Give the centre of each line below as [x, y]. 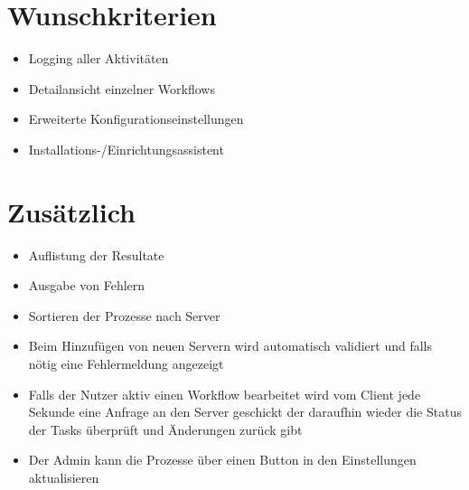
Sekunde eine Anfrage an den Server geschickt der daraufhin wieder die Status [245, 412]
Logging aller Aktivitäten [98, 58]
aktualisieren [64, 477]
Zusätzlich [71, 211]
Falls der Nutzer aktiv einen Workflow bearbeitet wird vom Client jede [225, 394]
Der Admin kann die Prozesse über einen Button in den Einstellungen [222, 460]
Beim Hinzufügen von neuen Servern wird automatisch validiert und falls [230, 346]
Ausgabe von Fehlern [87, 285]
